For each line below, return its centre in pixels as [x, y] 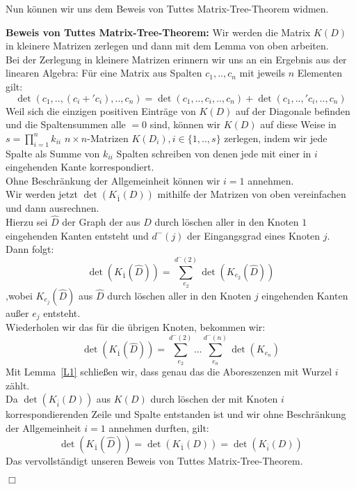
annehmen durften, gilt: [159, 427]
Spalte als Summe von [53, 153]
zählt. [18, 385]
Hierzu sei [27, 222]
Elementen [320, 73]
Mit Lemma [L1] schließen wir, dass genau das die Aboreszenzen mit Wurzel [169, 372]
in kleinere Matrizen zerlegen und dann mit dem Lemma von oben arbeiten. [167, 46]
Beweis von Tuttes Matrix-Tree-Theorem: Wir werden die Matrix [158, 32]
